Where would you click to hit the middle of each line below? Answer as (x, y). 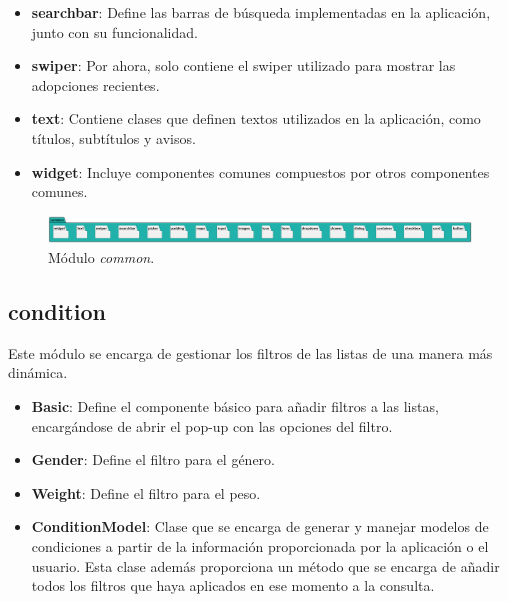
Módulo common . (101, 257)
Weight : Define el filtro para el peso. (146, 492)
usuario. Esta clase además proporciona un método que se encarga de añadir (265, 565)
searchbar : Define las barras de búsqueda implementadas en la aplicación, (261, 12)
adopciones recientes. (95, 84)
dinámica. (38, 372)
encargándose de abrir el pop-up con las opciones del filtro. (212, 425)
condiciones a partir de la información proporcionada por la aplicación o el (260, 546)
